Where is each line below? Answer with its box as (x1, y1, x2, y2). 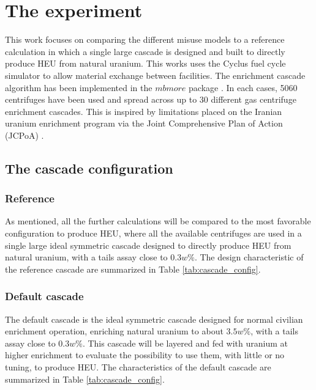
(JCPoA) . (5, 128, 44, 141)
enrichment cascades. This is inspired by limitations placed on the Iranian (5, 105, 282, 117)
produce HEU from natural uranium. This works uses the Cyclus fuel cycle (5, 57, 286, 70)
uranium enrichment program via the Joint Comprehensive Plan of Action (5, 117, 283, 130)
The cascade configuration (5, 158, 173, 177)
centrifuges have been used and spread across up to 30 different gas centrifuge (5, 93, 296, 106)
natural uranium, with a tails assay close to (5, 251, 168, 263)
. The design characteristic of (194, 251, 304, 263)
